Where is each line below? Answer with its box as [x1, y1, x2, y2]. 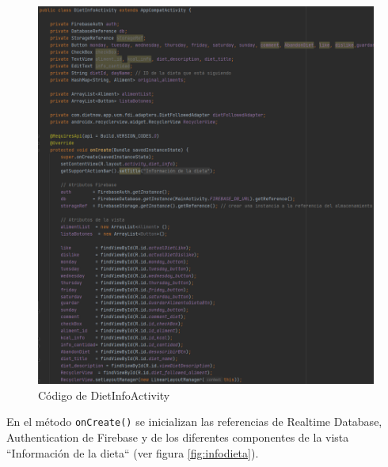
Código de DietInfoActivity [38, 386, 170, 403]
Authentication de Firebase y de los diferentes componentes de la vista [6, 428, 349, 445]
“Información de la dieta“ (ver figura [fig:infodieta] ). [6, 444, 259, 461]
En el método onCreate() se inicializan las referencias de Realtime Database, [6, 413, 382, 430]
